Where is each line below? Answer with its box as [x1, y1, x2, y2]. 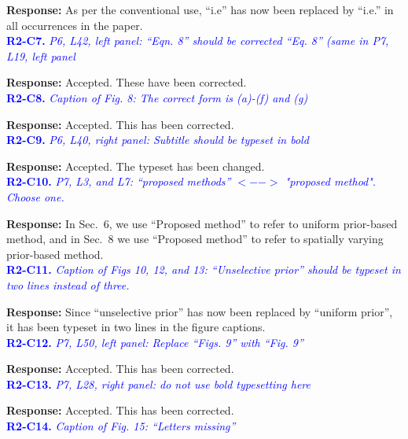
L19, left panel [6, 47, 75, 64]
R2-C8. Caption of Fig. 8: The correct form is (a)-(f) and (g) [6, 89, 308, 105]
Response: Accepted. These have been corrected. [6, 74, 247, 90]
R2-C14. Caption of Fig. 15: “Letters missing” [6, 418, 236, 434]
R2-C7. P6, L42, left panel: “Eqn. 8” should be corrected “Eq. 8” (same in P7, [6, 32, 389, 49]
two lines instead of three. [6, 276, 130, 293]
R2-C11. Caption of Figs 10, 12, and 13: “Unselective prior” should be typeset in [6, 261, 401, 278]
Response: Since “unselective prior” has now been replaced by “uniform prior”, [6, 303, 393, 319]
